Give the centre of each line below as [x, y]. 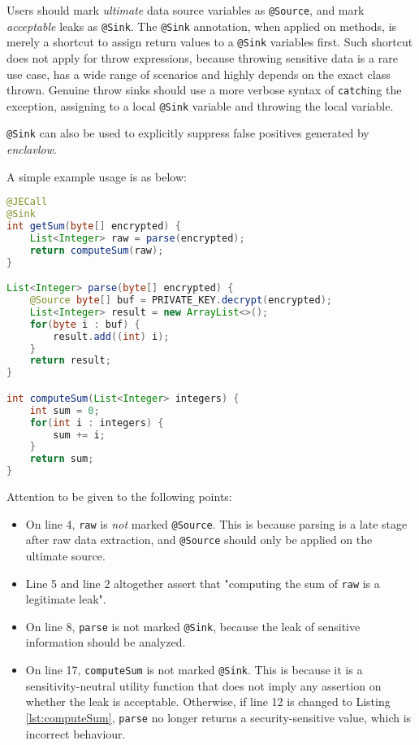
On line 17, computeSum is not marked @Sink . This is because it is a [194, 669]
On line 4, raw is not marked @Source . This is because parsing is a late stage [216, 523]
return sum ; [62, 459]
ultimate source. [65, 555]
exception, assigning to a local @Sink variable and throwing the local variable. [200, 105]
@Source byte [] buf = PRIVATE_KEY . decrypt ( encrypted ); [181, 301]
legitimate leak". [66, 599]
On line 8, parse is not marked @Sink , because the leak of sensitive [193, 626]
